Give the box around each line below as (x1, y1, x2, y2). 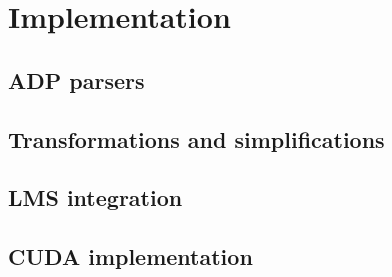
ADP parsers (8, 64, 145, 95)
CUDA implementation (8, 241, 253, 272)
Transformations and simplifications (8, 123, 385, 154)
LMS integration (8, 182, 183, 213)
